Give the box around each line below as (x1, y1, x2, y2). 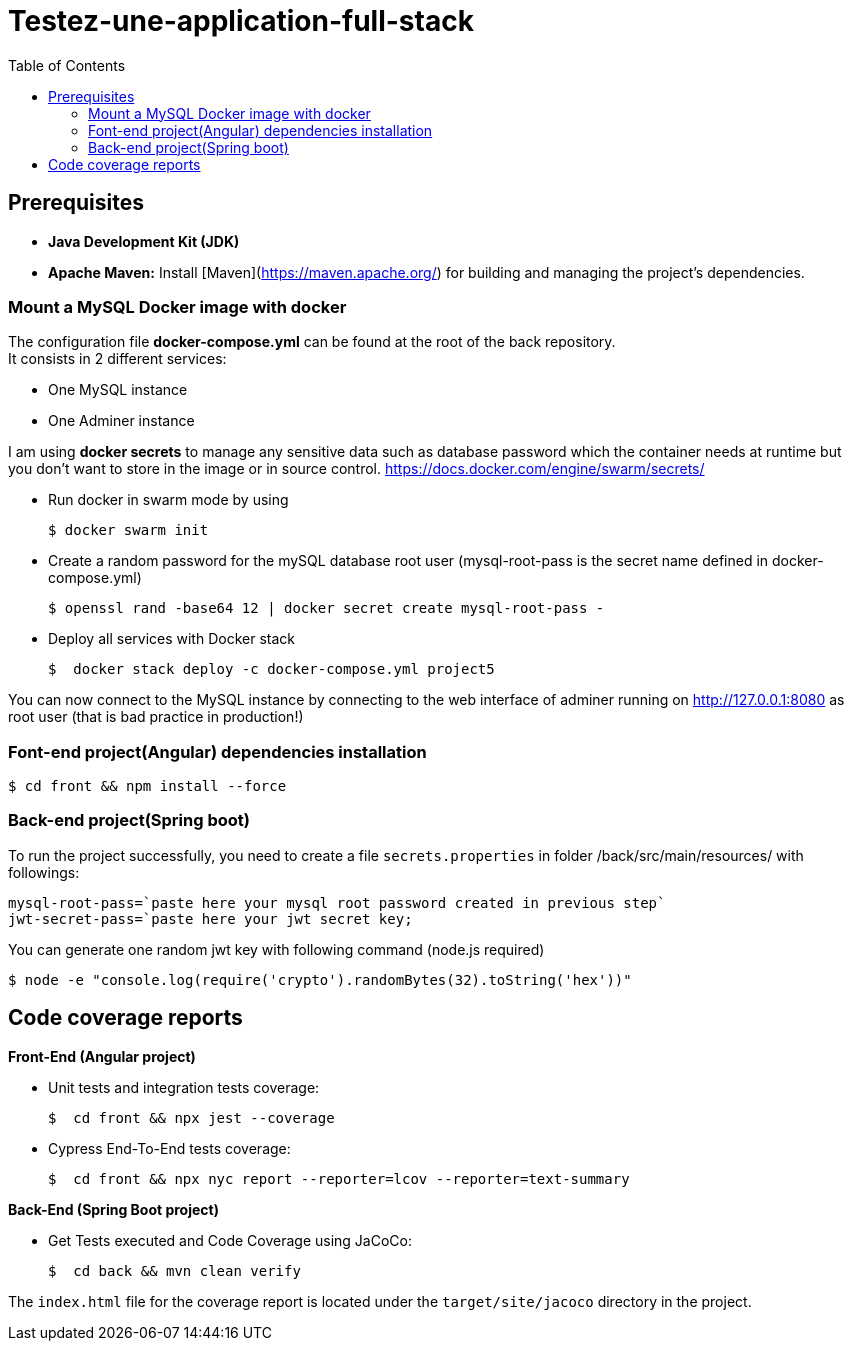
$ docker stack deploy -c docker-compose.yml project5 (48, 661, 495, 678)
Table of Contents (8, 56, 126, 74)
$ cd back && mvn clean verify (48, 1262, 301, 1279)
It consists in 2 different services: (8, 350, 227, 368)
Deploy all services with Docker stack (48, 630, 295, 648)
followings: (8, 863, 80, 881)
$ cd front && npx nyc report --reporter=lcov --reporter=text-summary (48, 1170, 630, 1187)
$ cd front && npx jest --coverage (48, 1109, 335, 1126)
